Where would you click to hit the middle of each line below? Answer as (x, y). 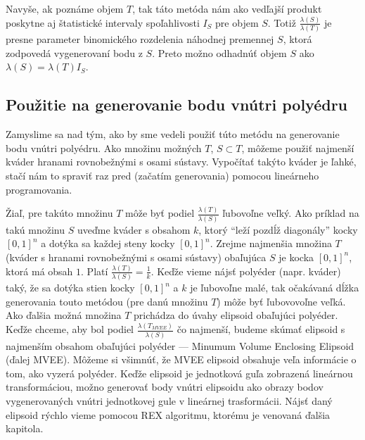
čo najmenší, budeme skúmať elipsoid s (261, 329)
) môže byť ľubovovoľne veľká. (281, 301)
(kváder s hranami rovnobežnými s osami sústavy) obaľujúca (136, 257)
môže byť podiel (160, 213)
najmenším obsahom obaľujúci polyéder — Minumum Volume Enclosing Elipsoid (180, 345)
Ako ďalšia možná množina (64, 315)
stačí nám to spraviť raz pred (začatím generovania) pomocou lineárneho (162, 175)
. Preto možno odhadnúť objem (219, 52)
